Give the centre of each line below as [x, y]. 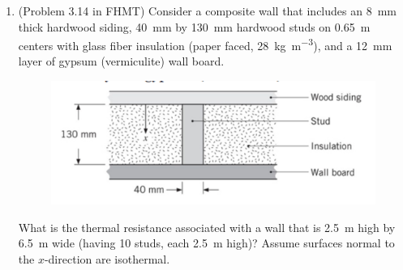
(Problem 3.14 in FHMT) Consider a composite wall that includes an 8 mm [207, 11]
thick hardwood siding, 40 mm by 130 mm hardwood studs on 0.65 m [194, 26]
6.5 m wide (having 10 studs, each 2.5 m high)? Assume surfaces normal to [206, 243]
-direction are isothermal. [107, 259]
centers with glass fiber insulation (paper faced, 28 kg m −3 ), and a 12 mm [205, 44]
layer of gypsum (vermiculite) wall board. [121, 61]
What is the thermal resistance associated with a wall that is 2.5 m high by [207, 227]
